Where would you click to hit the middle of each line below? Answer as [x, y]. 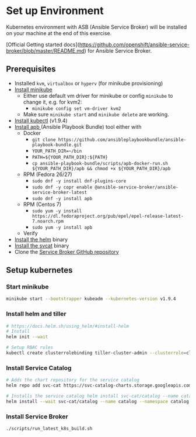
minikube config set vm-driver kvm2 [76, 109]
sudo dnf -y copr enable [62, 187]
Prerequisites [31, 69]
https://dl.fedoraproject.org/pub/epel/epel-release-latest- [108, 216]
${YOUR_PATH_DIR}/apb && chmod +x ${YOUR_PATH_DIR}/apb [101, 168]
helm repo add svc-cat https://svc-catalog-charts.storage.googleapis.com [99, 386]
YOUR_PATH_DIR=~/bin [57, 151]
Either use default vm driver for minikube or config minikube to [98, 95]
